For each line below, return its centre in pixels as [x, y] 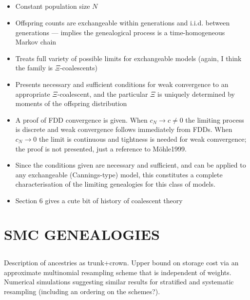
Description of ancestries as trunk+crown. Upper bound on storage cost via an [121, 263]
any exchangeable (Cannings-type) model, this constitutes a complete [119, 174]
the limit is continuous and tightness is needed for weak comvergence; [143, 139]
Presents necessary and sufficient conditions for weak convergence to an [122, 84]
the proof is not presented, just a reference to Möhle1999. [101, 148]
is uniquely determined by [196, 94]
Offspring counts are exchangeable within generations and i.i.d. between [123, 22]
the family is [34, 68]
